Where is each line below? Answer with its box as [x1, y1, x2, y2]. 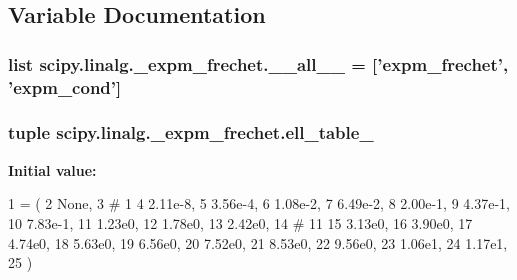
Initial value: [8, 159, 97, 180]
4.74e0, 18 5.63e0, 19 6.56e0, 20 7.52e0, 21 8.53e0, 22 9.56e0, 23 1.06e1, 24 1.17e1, [8, 232, 508, 253]
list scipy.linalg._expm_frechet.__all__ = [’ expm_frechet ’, [8, 51, 509, 76]
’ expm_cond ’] [8, 74, 122, 99]
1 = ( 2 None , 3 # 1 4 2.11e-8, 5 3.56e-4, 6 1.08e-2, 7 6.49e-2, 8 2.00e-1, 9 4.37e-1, [8, 193, 510, 214]
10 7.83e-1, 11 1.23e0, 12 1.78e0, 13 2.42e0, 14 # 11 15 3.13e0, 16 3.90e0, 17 [8, 212, 473, 233]
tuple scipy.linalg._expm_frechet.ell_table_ [8, 120, 374, 145]
